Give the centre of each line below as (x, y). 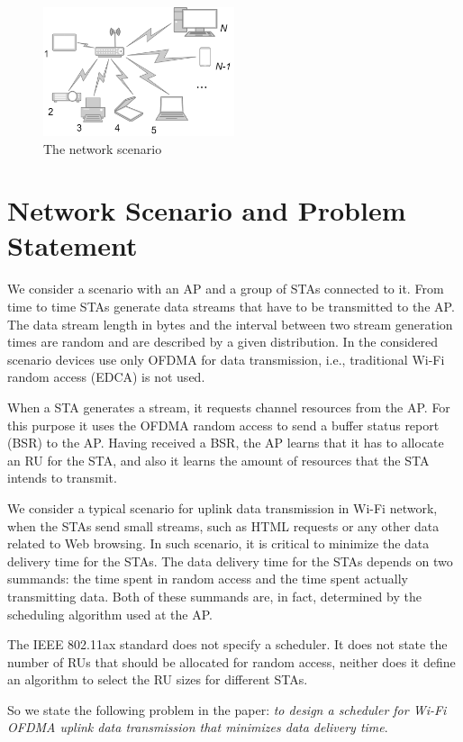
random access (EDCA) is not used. (106, 377)
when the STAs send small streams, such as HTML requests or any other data (223, 525)
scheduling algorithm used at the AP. (110, 614)
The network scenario (103, 148)
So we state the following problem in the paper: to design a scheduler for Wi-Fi (227, 709)
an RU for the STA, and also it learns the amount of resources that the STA (218, 460)
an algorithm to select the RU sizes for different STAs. (158, 679)
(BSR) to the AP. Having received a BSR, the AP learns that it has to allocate (226, 443)
